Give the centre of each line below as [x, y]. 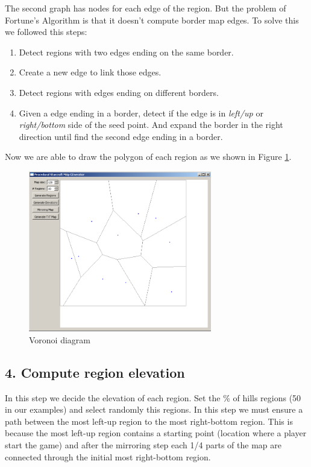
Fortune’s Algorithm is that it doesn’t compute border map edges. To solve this [152, 20]
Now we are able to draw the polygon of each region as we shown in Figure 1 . [148, 157]
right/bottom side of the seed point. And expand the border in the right [151, 125]
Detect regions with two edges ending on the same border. [126, 52]
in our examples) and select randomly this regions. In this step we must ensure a [154, 409]
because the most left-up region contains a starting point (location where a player [156, 433]
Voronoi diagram [60, 339]
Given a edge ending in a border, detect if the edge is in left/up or [141, 113]
